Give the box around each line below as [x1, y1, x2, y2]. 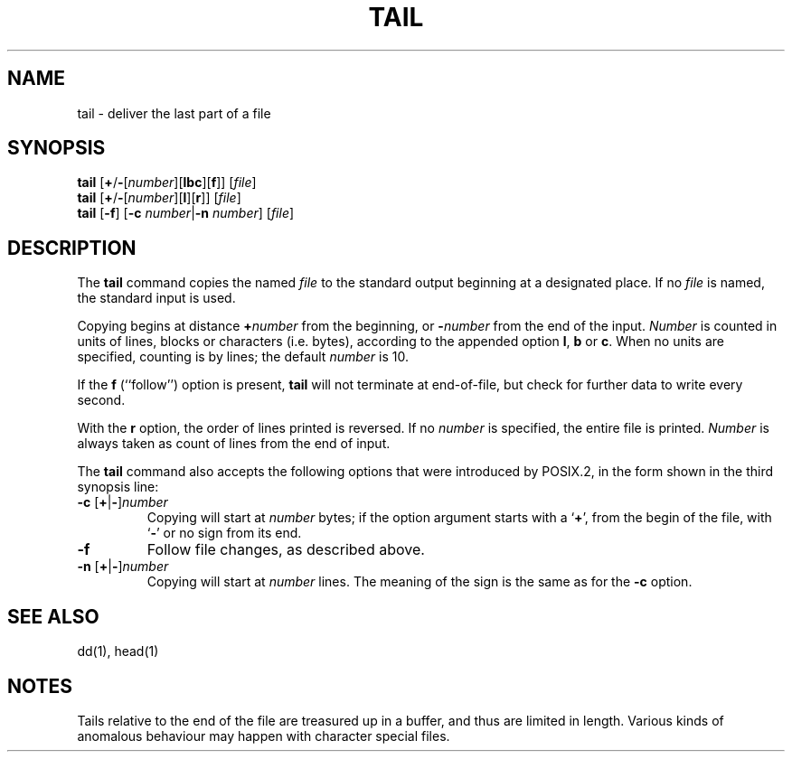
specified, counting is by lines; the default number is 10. [77, 349, 409, 365]
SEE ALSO [7, 604, 99, 628]
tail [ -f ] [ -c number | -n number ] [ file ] [77, 205, 295, 221]
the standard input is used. [77, 290, 236, 306]
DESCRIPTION [7, 236, 137, 259]
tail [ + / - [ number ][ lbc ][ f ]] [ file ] [77, 174, 257, 191]
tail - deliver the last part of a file [77, 105, 271, 121]
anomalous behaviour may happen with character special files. [77, 727, 450, 744]
